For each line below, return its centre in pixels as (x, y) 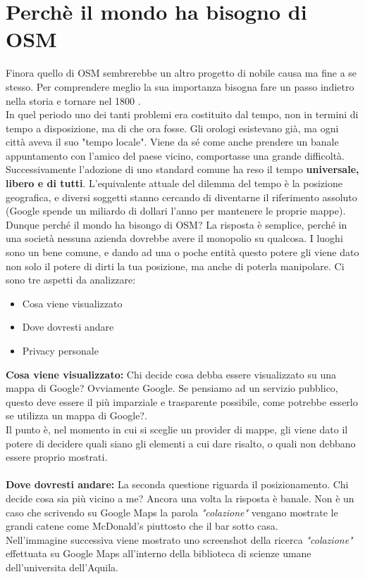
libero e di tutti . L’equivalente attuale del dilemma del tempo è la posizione (174, 183)
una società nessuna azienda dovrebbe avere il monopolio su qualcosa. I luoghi (174, 238)
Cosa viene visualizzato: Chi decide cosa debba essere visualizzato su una (171, 374)
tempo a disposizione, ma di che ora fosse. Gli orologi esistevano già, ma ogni (172, 128)
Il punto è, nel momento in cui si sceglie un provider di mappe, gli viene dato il (177, 429)
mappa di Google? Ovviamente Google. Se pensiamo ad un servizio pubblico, (172, 388)
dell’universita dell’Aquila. (62, 567)
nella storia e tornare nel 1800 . (73, 100)
